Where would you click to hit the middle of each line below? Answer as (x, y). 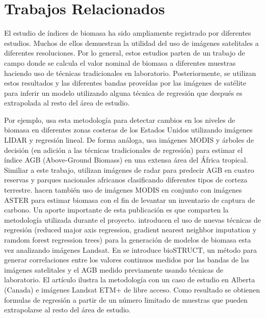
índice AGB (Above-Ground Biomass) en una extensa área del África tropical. (126, 160)
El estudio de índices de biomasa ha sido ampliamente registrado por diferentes (128, 33)
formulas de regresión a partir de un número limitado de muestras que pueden (126, 299)
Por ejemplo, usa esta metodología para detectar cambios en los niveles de (120, 120)
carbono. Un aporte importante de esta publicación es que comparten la (116, 210)
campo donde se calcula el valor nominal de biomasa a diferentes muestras (120, 62)
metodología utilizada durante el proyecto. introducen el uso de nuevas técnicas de (132, 219)
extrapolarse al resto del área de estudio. (68, 310)
